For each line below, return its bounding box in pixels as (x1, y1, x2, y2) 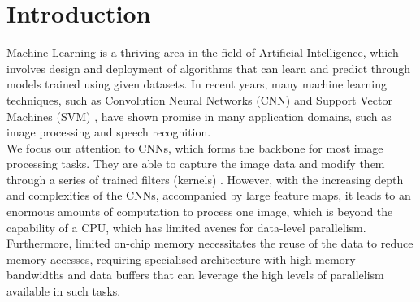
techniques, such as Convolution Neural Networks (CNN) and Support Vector (6, 91, 392, 108)
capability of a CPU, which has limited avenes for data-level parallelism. (6, 218, 366, 235)
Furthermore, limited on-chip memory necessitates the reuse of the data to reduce (6, 235, 414, 252)
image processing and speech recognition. (6, 123, 211, 140)
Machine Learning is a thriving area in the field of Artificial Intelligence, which (6, 44, 399, 61)
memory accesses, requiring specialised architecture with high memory (6, 250, 356, 267)
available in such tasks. (6, 283, 121, 300)
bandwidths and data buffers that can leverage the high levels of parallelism (6, 266, 384, 283)
